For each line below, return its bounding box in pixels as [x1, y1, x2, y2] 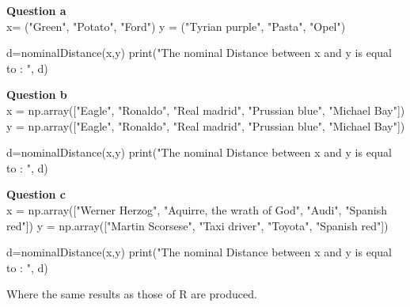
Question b [6, 86, 67, 103]
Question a [6, 2, 66, 18]
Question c [6, 186, 66, 203]
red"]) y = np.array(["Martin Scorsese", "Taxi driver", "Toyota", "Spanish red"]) [6, 217, 389, 233]
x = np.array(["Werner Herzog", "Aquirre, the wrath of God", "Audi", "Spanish [6, 201, 387, 218]
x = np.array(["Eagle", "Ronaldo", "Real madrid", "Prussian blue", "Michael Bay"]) [6, 101, 405, 118]
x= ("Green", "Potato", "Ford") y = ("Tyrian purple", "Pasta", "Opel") [6, 17, 346, 34]
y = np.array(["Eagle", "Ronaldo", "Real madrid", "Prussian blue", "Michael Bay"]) [6, 117, 405, 134]
